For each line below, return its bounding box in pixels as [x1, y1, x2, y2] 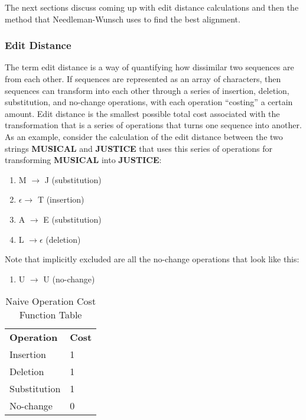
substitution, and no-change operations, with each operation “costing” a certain [5, 96, 293, 108]
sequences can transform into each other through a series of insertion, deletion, [5, 84, 289, 96]
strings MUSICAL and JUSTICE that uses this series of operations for [5, 142, 273, 154]
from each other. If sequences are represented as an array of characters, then [5, 73, 281, 84]
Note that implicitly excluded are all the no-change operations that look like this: [5, 253, 300, 265]
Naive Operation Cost [5, 294, 96, 308]
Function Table [19, 308, 82, 322]
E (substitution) [43, 213, 102, 225]
